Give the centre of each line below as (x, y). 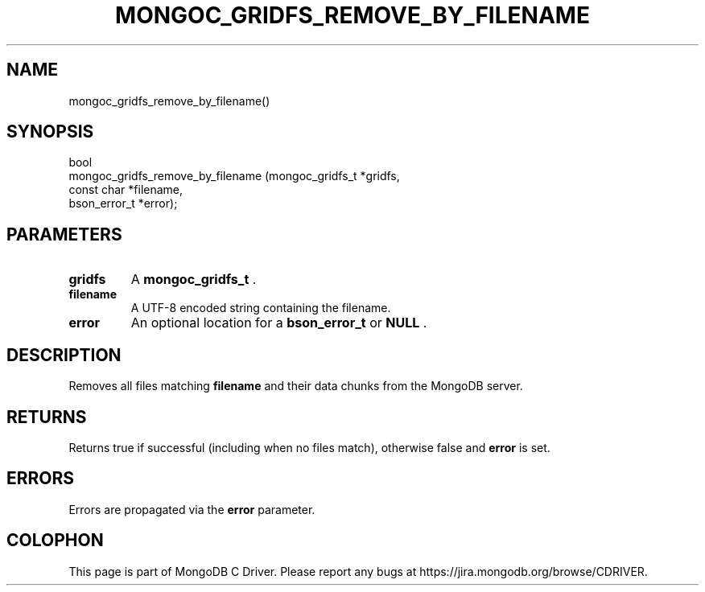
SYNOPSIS (50, 132)
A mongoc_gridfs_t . (194, 280)
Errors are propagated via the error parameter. (192, 509)
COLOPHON (55, 541)
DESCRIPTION (64, 355)
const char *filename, (126, 190)
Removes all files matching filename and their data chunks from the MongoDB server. (296, 386)
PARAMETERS (64, 234)
